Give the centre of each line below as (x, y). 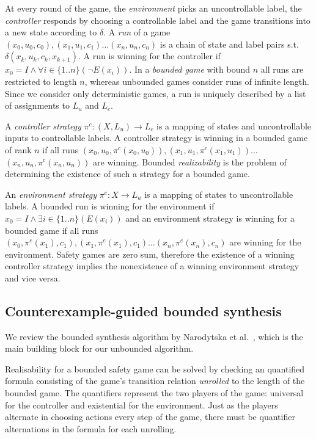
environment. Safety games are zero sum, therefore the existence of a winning (150, 254)
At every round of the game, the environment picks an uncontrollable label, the (153, 8)
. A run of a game (137, 32)
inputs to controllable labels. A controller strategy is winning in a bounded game (156, 138)
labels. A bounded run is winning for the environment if (110, 206)
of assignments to (37, 105)
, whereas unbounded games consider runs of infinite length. (197, 81)
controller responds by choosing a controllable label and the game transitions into (158, 20)
